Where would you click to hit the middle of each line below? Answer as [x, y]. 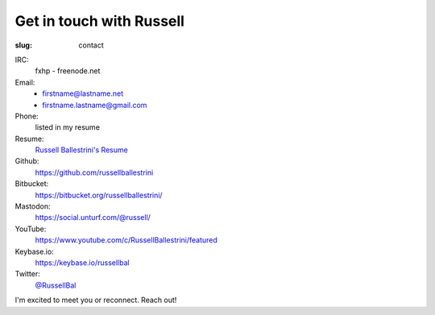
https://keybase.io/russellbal [82, 263]
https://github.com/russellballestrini [94, 172]
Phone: [27, 116]
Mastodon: [33, 206]
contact [91, 45]
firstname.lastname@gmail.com [95, 105]
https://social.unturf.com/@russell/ [93, 218]
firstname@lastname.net [83, 93]
